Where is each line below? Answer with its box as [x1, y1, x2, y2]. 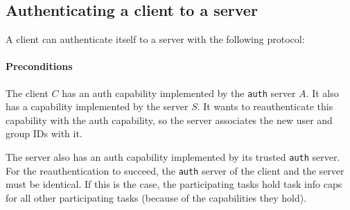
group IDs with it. [6, 126, 82, 141]
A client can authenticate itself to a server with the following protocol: [6, 32, 305, 46]
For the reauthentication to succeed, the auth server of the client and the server [6, 163, 344, 177]
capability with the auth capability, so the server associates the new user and [6, 112, 333, 127]
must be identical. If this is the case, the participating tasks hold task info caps [6, 177, 342, 191]
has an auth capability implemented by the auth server [62, 85, 296, 100]
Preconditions [6, 59, 73, 73]
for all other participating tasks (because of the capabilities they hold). [6, 190, 307, 204]
